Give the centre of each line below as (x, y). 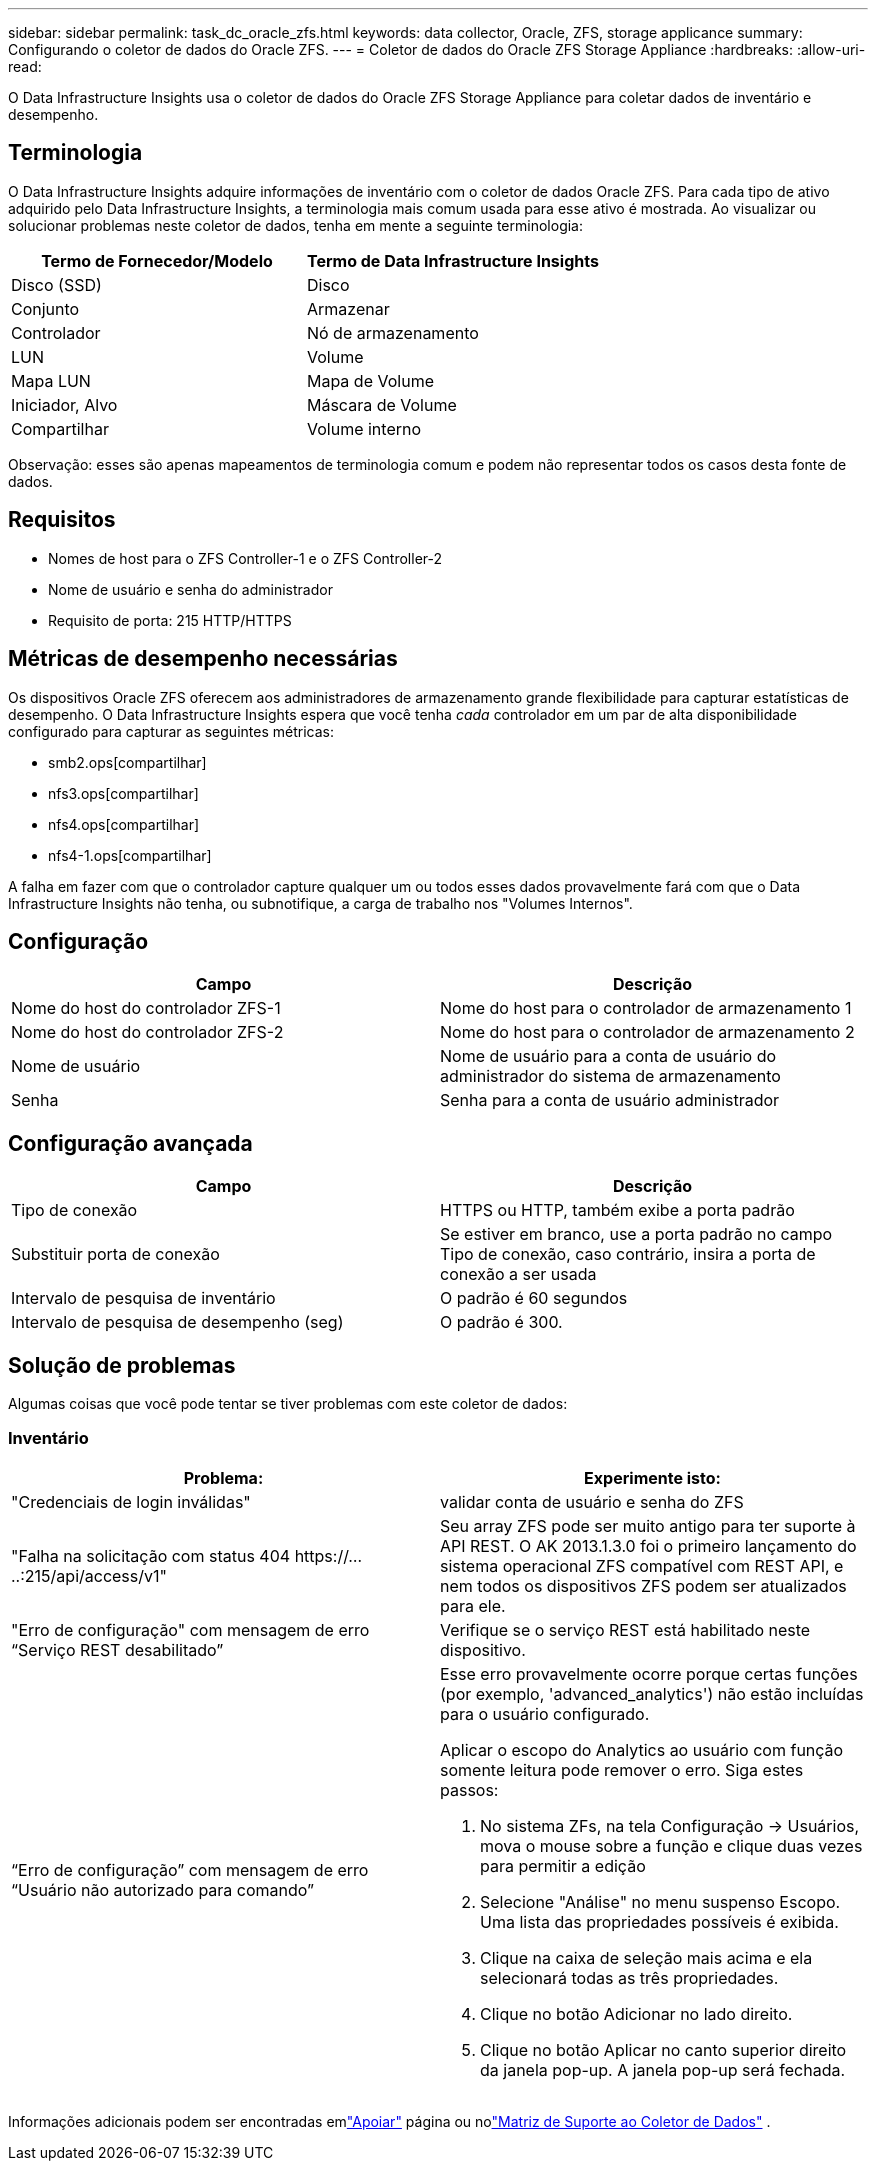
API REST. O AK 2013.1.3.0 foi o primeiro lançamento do (648, 1545)
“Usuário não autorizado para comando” (163, 1889)
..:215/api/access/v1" (89, 1575)
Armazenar (348, 308)
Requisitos (62, 520)
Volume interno (364, 428)
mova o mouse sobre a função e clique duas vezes (671, 1845)
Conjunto (45, 308)
